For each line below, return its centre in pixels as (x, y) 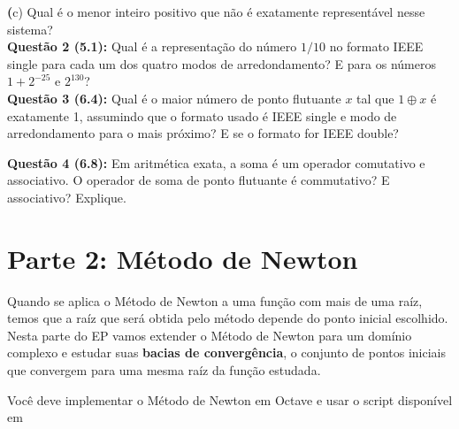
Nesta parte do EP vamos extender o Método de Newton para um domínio (210, 335)
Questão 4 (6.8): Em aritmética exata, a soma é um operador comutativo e (216, 162)
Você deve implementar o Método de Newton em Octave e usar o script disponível (230, 399)
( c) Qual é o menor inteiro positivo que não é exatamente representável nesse (216, 11)
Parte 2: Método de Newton (183, 258)
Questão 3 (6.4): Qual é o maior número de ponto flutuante (174, 98)
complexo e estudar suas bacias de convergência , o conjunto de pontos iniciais (227, 352)
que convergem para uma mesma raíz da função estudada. (164, 370)
